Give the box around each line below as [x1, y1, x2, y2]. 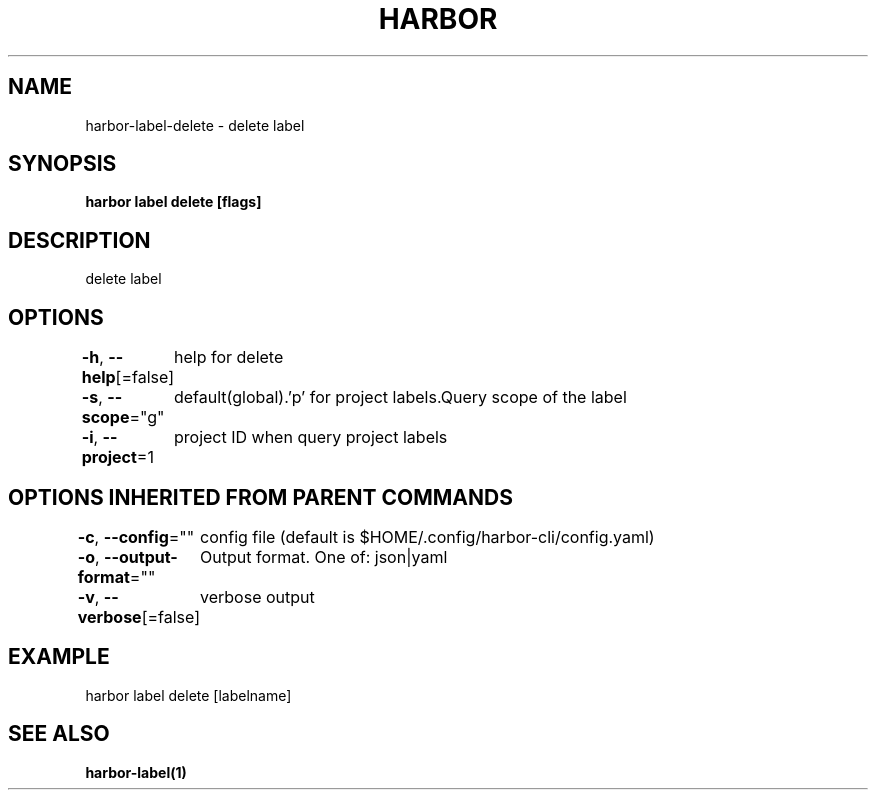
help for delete [173, 347, 284, 368]
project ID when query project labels [173, 427, 448, 448]
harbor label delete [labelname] [85, 686, 292, 704]
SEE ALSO [8, 721, 110, 747]
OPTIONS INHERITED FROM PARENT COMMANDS [8, 484, 513, 510]
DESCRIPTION [8, 227, 151, 253]
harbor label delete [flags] [85, 193, 262, 211]
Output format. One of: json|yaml [200, 546, 448, 567]
